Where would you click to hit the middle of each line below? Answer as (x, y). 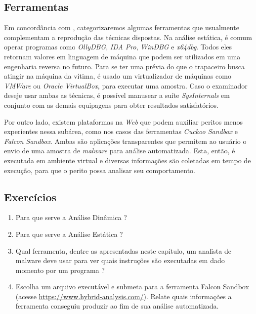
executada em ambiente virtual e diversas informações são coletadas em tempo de (128, 160)
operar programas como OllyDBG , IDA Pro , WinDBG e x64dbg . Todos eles (118, 47)
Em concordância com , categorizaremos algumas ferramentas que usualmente (122, 27)
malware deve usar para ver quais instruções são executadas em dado (120, 260)
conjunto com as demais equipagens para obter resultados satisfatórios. (111, 105)
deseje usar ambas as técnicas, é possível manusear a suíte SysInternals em (117, 95)
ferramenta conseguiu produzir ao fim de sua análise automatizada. (117, 306)
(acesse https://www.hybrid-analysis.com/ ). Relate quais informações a (124, 296)
